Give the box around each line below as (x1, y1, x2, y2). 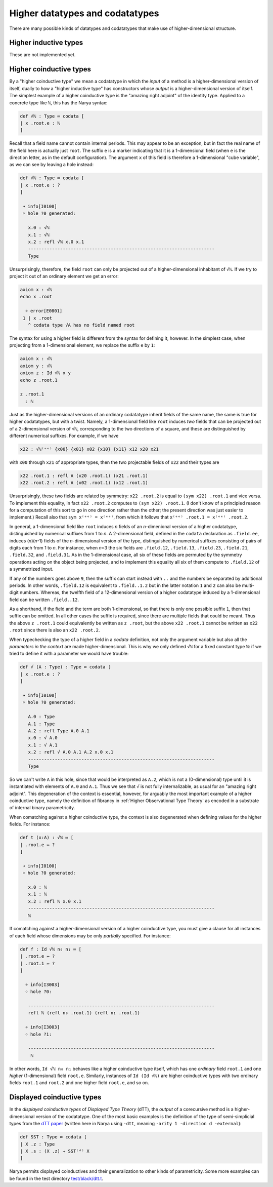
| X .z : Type (20, 1141, 55, 1147)
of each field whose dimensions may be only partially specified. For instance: (9, 932, 171, 939)
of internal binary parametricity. (9, 805, 75, 811)
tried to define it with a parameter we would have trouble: (9, 651, 129, 657)
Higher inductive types (9, 38, 83, 47)
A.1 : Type (28, 721, 55, 727)
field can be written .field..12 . (9, 597, 79, 603)
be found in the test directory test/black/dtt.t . (9, 1175, 104, 1181)
